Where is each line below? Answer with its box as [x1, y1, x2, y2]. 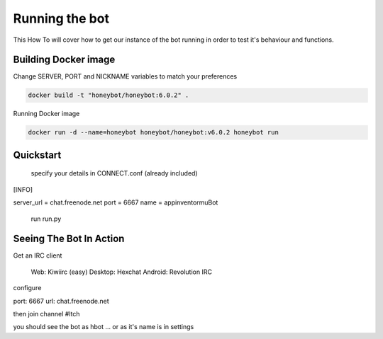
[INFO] [13, 185, 33, 194]
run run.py [30, 214, 62, 223]
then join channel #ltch [13, 310, 80, 318]
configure [13, 284, 42, 292]
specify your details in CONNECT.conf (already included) [30, 169, 198, 178]
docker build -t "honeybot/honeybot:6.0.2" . [28, 91, 189, 99]
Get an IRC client [13, 251, 62, 260]
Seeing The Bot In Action [13, 233, 125, 245]
